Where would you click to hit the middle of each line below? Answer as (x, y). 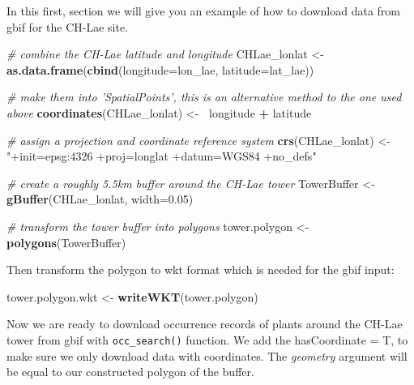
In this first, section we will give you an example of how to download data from (204, 11)
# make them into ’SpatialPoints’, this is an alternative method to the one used (204, 97)
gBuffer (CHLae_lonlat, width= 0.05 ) (100, 199)
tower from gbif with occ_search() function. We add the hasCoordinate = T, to (207, 339)
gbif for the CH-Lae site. (68, 26)
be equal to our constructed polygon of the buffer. (130, 372)
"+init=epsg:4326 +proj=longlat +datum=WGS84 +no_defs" (162, 156)
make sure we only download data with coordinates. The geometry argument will (207, 355)
